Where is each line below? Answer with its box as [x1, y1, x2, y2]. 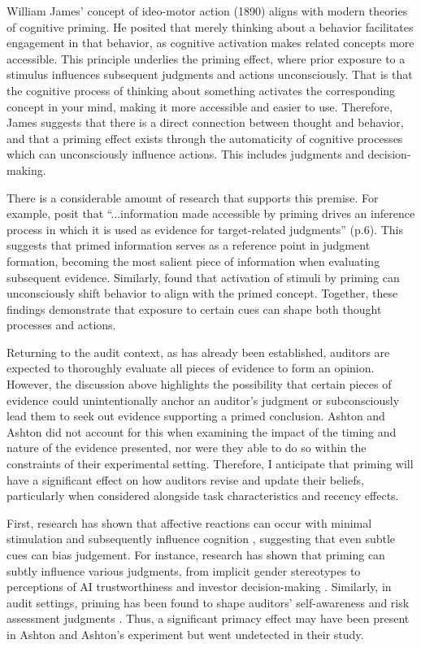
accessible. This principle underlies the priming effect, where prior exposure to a [7, 50, 406, 67]
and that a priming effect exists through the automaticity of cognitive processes [7, 129, 403, 146]
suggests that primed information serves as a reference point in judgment [7, 237, 371, 254]
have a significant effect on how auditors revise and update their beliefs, [7, 471, 364, 488]
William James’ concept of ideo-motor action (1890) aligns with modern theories [7, 2, 408, 19]
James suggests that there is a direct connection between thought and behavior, [7, 114, 404, 131]
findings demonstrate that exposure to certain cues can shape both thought [7, 300, 382, 317]
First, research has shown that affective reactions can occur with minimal [7, 514, 372, 531]
